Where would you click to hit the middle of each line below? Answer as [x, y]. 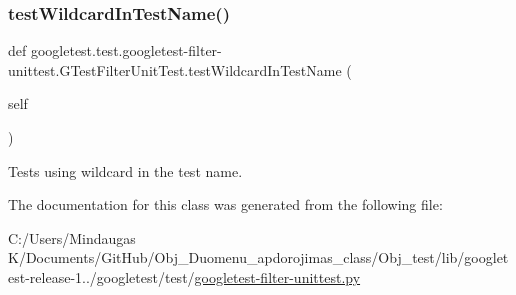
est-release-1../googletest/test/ [101, 276]
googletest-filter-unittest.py [277, 276]
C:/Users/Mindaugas [72, 237]
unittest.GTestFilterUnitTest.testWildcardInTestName [175, 69]
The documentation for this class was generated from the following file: [225, 204]
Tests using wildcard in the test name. [125, 170]
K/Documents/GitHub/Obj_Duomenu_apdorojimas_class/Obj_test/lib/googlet [258, 257]
